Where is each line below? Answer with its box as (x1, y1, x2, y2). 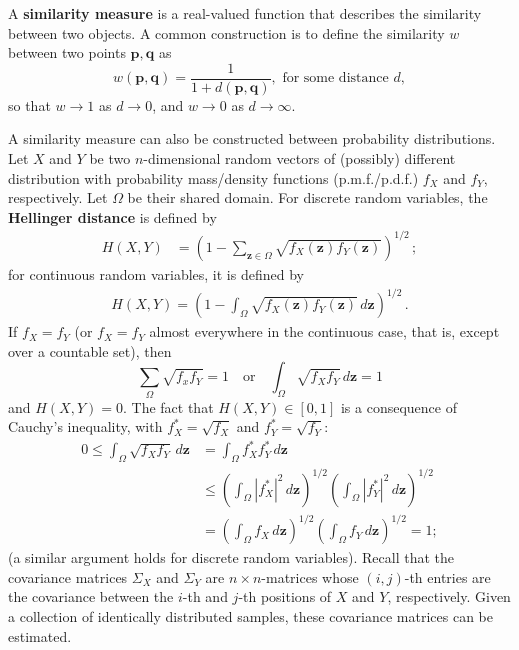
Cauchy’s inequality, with (8, 416, 163, 437)
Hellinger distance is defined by (8, 206, 217, 227)
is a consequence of (340, 396, 457, 417)
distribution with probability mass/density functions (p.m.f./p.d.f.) (8, 167, 419, 188)
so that (8, 94, 51, 115)
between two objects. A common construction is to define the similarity (8, 22, 445, 43)
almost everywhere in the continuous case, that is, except (149, 321, 500, 342)
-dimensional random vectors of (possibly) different (143, 148, 456, 169)
